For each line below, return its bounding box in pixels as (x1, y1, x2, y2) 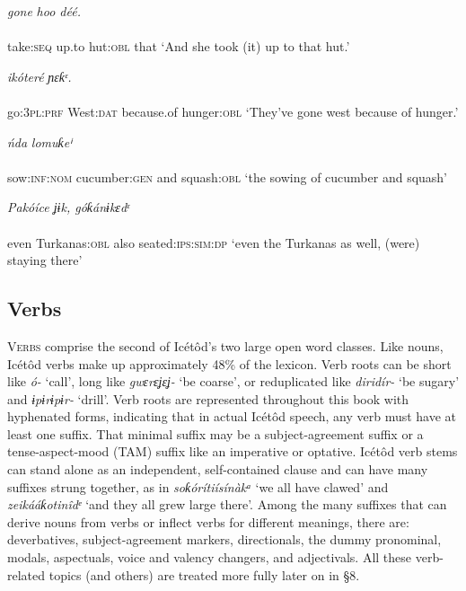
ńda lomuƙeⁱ (7, 132, 72, 151)
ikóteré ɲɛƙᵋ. (7, 66, 72, 85)
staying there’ (7, 251, 83, 269)
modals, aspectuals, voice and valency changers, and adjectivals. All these (7, 548, 412, 567)
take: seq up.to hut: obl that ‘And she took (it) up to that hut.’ (7, 37, 350, 56)
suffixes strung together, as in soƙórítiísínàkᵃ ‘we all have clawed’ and (7, 477, 389, 496)
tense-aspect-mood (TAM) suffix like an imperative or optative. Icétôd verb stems (7, 442, 458, 461)
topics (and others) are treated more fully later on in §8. (48, 565, 360, 584)
